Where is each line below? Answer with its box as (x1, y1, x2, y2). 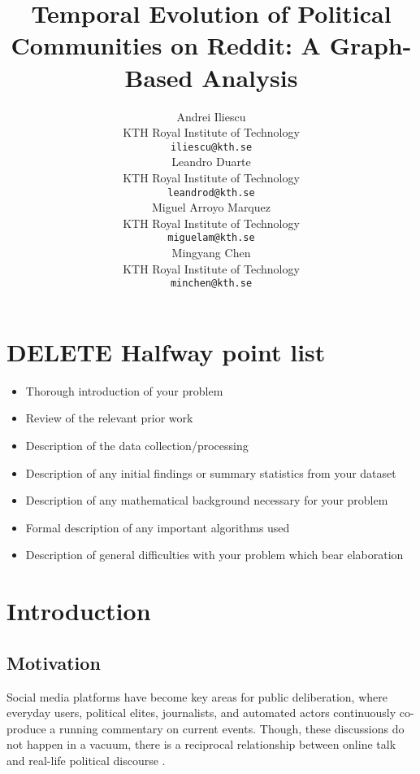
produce (6, 719, 46, 737)
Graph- (329, 28, 412, 62)
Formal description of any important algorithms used (25, 518, 290, 536)
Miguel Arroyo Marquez (152, 199, 271, 216)
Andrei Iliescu (176, 107, 246, 125)
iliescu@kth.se (170, 141, 253, 153)
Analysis (201, 60, 298, 94)
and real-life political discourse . (6, 751, 166, 768)
